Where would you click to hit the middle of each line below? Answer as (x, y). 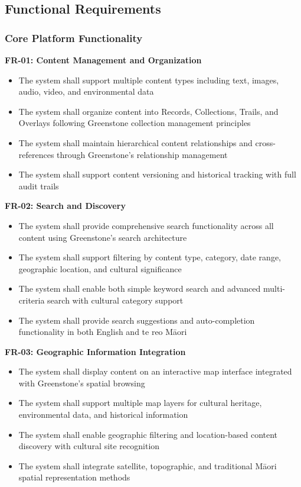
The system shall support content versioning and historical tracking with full (157, 174)
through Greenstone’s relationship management (142, 154)
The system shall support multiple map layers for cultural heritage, (140, 403)
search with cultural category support (115, 300)
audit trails (39, 186)
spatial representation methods (74, 477)
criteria (32, 300)
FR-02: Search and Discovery (65, 206)
